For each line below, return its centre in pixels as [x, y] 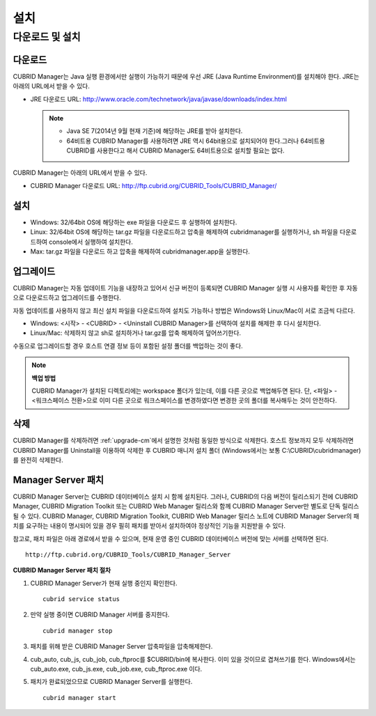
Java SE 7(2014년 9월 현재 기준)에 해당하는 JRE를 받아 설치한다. [155, 131]
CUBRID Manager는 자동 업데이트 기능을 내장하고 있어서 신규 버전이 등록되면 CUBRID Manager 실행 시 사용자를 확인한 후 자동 [185, 288]
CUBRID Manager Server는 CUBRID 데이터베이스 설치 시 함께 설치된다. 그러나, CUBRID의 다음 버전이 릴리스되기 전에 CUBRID [186, 496]
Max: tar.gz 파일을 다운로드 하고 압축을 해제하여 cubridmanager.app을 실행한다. [140, 251]
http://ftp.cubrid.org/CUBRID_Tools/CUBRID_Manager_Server [128, 554]
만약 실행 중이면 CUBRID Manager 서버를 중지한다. [100, 615]
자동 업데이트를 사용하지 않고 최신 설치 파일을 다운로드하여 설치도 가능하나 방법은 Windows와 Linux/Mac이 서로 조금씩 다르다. [184, 311]
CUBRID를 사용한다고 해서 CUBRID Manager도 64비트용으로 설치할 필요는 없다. [175, 150]
